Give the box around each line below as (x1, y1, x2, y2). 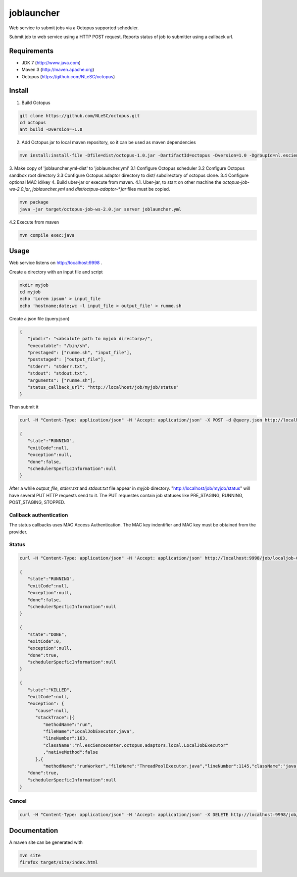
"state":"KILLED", (27, 687, 72, 693)
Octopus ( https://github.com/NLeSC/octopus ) (21, 73, 115, 79)
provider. (9, 529, 28, 535)
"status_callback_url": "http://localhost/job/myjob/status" (27, 384, 179, 390)
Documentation (9, 826, 58, 834)
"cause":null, (35, 708, 69, 713)
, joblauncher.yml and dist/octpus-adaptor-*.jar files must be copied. (30, 186, 170, 192)
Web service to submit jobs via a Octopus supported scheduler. (9, 25, 139, 31)
